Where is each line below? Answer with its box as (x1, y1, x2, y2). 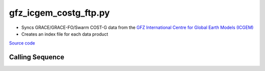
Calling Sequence (9, 53, 65, 61)
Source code (9, 40, 35, 46)
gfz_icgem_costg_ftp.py (9, 7, 110, 18)
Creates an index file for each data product (21, 31, 108, 37)
